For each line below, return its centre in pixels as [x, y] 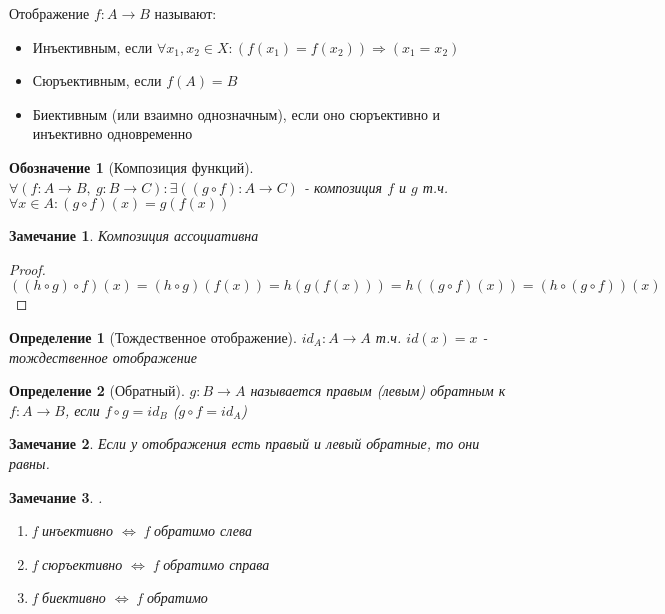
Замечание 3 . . [56, 496]
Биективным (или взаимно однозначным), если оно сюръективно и [236, 113]
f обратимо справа [211, 563]
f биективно [69, 597]
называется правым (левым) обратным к [378, 390]
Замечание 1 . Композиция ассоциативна [134, 235]
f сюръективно [77, 563]
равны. [29, 462]
